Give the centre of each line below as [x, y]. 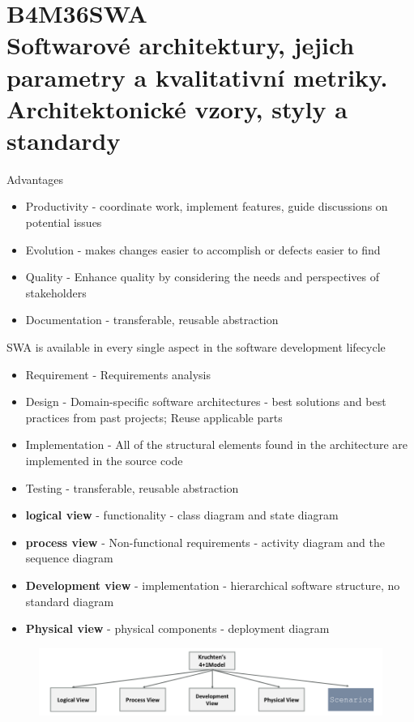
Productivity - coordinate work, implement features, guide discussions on [207, 206]
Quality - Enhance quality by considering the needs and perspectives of [202, 277]
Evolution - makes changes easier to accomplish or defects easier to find [203, 249]
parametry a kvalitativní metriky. [197, 77]
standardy [64, 140]
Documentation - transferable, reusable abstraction [152, 320]
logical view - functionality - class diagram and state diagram [182, 515]
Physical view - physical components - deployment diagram [177, 628]
